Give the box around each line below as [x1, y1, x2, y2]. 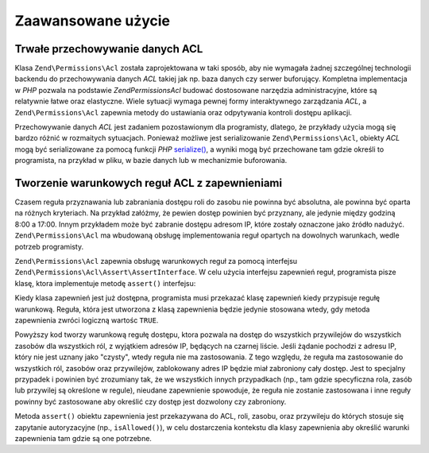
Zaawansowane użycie [14, 12, 171, 29]
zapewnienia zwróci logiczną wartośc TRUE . [14, 316, 159, 325]
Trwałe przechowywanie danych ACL [14, 42, 203, 56]
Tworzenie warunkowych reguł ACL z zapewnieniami [14, 176, 282, 190]
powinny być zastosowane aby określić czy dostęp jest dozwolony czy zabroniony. [14, 397, 287, 406]
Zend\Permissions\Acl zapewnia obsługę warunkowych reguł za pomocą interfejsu [14, 257, 298, 266]
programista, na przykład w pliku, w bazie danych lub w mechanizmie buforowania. [14, 156, 288, 165]
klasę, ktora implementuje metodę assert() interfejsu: [14, 278, 196, 288]
